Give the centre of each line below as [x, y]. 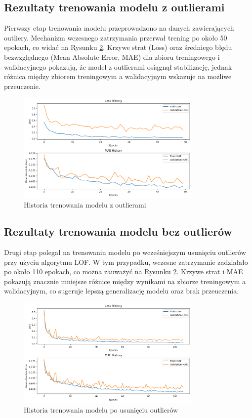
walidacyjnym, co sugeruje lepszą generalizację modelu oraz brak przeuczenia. [122, 291]
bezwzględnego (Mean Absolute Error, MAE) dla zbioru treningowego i [112, 57]
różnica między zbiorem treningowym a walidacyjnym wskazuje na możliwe [118, 76]
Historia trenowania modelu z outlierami [85, 205]
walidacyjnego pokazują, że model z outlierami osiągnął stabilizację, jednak [118, 66]
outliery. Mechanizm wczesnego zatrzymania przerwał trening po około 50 [116, 37]
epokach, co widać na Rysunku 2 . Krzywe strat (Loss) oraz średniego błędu [118, 47]
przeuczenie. [22, 86]
